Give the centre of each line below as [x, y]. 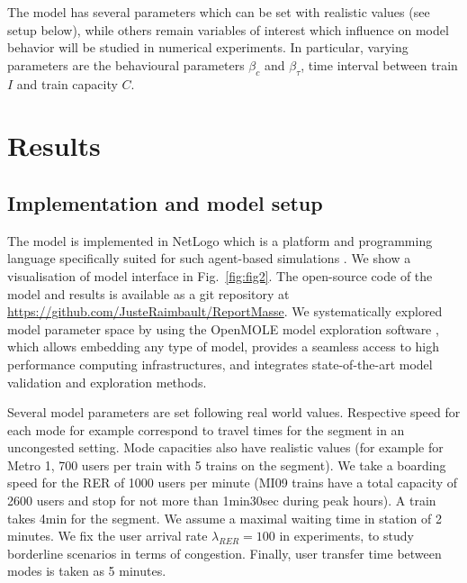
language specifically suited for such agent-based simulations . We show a [209, 258]
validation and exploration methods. [107, 382]
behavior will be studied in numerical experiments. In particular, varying [208, 47]
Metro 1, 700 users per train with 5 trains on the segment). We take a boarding [227, 465]
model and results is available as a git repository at [148, 293]
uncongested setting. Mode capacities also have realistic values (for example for [225, 447]
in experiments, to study [346, 536]
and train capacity [67, 83]
